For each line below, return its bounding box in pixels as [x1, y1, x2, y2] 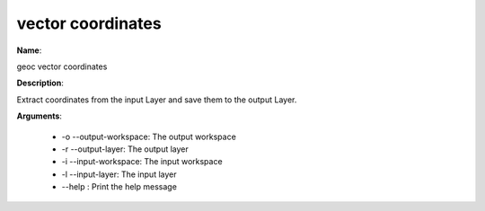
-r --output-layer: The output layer [61, 144, 189, 154]
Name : [16, 45, 42, 56]
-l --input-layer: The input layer [61, 169, 177, 180]
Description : [16, 77, 65, 89]
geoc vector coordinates [16, 61, 108, 72]
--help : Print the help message [61, 181, 177, 192]
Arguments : [16, 110, 63, 121]
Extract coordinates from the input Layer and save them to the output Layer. [16, 94, 297, 105]
